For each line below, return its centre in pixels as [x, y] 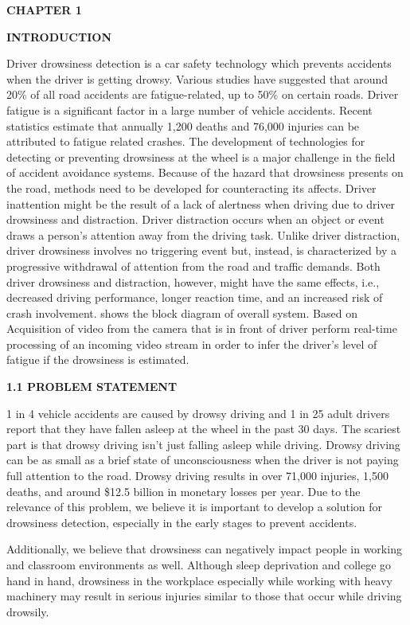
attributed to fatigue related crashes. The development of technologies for [186, 141]
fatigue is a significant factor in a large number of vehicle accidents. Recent [189, 109]
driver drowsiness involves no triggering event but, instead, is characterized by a [201, 250]
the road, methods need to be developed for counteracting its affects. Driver [191, 187]
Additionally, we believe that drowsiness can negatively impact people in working [204, 549]
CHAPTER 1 [44, 10]
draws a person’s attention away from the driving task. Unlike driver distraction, [203, 234]
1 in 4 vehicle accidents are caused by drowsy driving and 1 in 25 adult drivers [198, 413]
